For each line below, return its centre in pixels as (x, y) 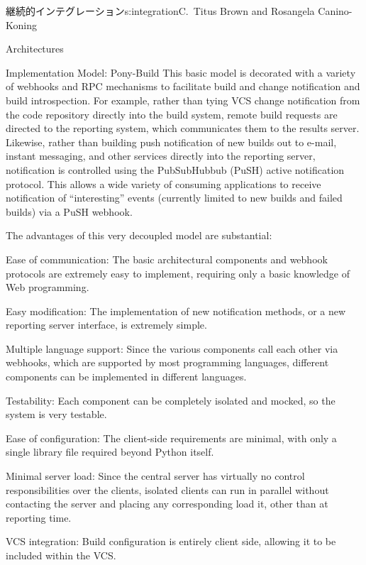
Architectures (35, 49)
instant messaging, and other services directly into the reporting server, (161, 156)
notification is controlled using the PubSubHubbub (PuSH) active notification (175, 169)
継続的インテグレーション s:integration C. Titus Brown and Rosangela (160, 11)
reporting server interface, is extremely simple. (106, 325)
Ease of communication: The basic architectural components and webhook (167, 259)
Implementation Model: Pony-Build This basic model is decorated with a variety (181, 72)
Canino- (335, 11)
